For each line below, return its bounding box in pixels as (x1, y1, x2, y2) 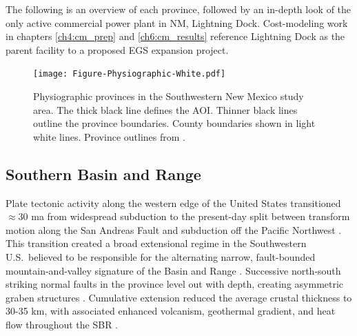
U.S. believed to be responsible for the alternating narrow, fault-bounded (6, 249, 316, 264)
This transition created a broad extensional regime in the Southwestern (6, 236, 307, 250)
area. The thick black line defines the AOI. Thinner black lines (33, 102, 298, 117)
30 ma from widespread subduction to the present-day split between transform (18, 209, 350, 224)
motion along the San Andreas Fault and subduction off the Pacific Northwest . (6, 222, 342, 237)
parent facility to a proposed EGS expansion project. (6, 42, 229, 57)
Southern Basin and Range (6, 163, 201, 184)
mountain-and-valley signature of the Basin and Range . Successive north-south (6, 263, 341, 277)
